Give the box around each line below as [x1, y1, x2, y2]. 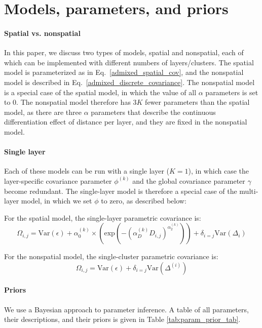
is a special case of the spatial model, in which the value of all [4, 87, 197, 97]
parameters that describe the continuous [91, 106, 216, 117]
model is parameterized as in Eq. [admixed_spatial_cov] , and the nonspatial [4, 67, 244, 77]
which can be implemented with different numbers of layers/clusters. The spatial [4, 57, 254, 67]
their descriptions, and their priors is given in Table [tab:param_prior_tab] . [4, 314, 241, 324]
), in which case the [188, 166, 249, 176]
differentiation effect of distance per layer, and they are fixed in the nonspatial [4, 116, 247, 127]
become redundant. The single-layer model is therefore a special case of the [4, 185, 237, 196]
